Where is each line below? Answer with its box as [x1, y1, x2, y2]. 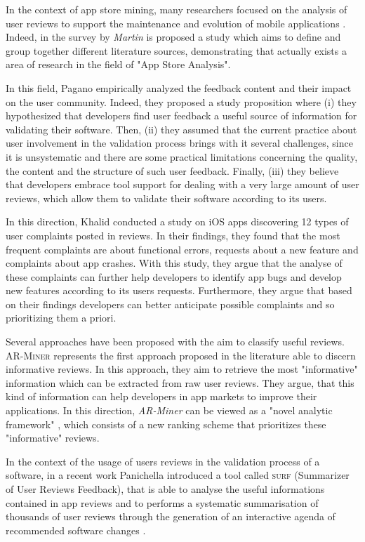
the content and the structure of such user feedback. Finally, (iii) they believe [6, 163, 339, 178]
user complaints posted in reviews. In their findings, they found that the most [6, 227, 340, 242]
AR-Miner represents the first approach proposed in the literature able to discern [6, 348, 356, 362]
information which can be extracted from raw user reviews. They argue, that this [6, 375, 354, 390]
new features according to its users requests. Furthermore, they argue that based [6, 283, 352, 298]
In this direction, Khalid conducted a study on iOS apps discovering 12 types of [6, 214, 349, 229]
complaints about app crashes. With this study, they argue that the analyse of [6, 256, 343, 270]
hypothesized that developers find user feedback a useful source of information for [6, 108, 357, 123]
